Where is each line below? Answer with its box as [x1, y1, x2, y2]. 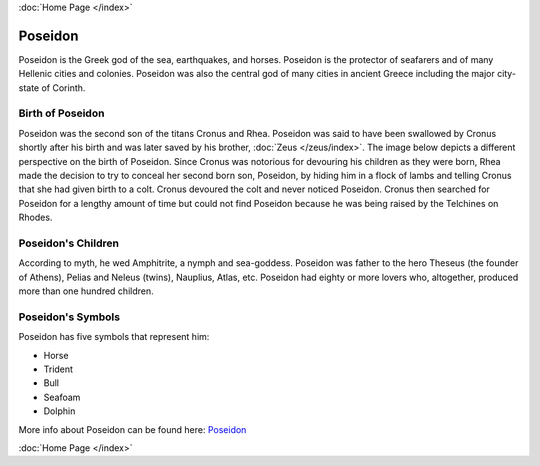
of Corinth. [41, 81, 86, 94]
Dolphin [43, 405, 76, 417]
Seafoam [43, 391, 81, 403]
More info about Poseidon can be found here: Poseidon [18, 423, 247, 435]
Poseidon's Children [18, 236, 120, 250]
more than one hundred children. [18, 285, 154, 297]
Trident [43, 363, 74, 375]
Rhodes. [18, 211, 53, 224]
